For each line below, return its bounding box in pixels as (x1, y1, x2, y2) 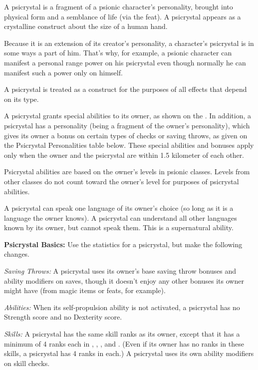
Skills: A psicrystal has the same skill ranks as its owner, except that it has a (4, 329, 240, 339)
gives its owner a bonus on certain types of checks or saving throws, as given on (4, 130, 248, 140)
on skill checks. (4, 358, 50, 368)
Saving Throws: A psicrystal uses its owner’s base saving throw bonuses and (4, 266, 237, 276)
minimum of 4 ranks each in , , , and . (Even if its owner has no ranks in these (4, 338, 244, 349)
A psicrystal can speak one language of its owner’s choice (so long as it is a (4, 203, 234, 213)
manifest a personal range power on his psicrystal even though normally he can (4, 57, 246, 67)
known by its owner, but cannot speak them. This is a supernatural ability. (4, 222, 234, 233)
